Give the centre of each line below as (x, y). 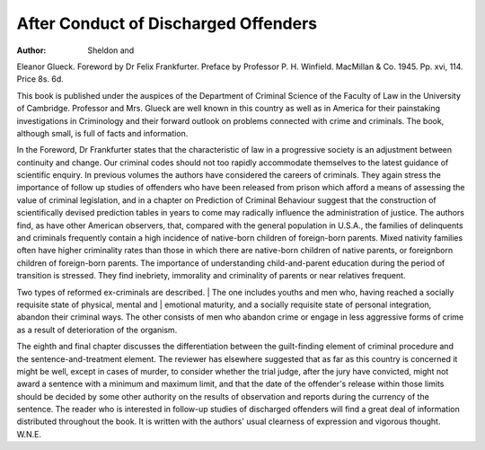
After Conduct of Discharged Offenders (167, 23)
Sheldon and (111, 50)
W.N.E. (29, 434)
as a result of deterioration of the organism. (97, 330)
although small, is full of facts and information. (102, 133)
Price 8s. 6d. (40, 79)
